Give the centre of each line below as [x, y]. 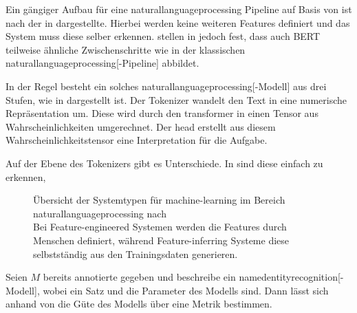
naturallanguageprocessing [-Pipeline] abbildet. [102, 63]
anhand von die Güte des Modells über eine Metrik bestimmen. [139, 304]
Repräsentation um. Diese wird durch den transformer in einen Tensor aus [162, 113]
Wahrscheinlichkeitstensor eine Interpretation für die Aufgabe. [137, 140]
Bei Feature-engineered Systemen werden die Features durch [160, 227]
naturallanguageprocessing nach [100, 213]
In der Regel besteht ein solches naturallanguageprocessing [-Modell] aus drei [166, 86]
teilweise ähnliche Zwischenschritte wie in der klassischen [126, 49]
